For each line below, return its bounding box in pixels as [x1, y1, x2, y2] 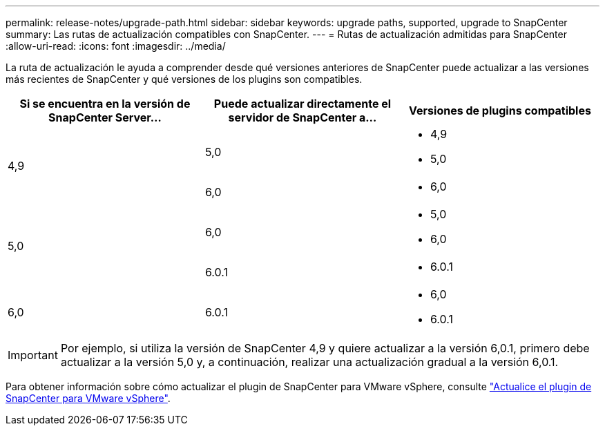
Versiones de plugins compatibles [409, 104, 591, 117]
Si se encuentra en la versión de [19, 97, 191, 111]
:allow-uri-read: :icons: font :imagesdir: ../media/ [6, 40, 226, 52]
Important [8, 348, 58, 362]
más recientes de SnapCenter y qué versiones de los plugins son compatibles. [6, 73, 363, 85]
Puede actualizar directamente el [213, 97, 392, 111]
